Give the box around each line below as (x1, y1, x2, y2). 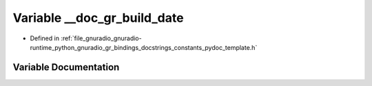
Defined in (30, 34, 60, 42)
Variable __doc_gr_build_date (12, 10, 184, 25)
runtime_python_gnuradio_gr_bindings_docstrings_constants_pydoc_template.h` (30, 43, 258, 51)
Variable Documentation (12, 61, 120, 73)
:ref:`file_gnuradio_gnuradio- (61, 34, 142, 42)
